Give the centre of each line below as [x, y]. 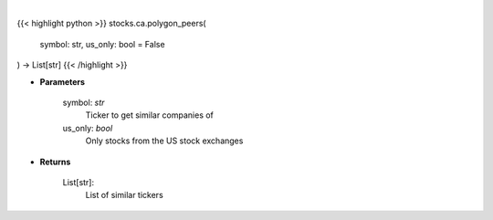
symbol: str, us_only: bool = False [102, 44]
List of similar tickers [124, 195]
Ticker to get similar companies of [150, 115]
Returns [55, 162]
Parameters [63, 81]
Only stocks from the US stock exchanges [164, 141]
